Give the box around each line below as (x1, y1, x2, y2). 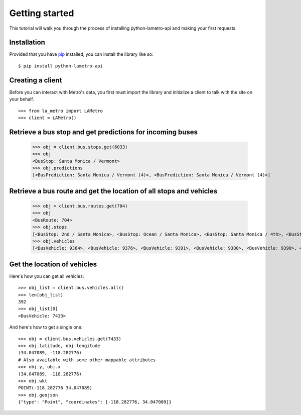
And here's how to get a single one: (9, 324, 83, 330)
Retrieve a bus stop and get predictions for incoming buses (9, 128, 198, 136)
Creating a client (9, 76, 62, 84)
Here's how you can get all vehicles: (9, 273, 84, 279)
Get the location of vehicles (9, 260, 97, 268)
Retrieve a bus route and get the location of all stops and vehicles (9, 186, 218, 195)
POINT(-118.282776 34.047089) (18, 385, 93, 391)
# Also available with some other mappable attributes (18, 357, 156, 363)
